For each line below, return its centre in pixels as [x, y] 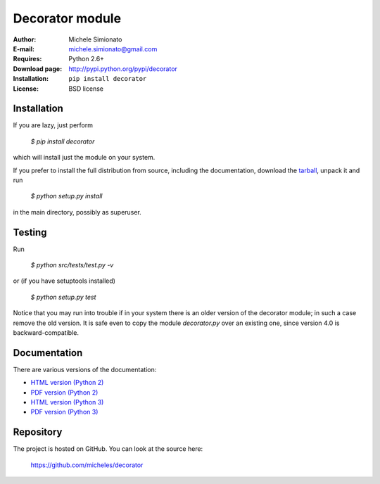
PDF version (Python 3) [64, 412]
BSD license [86, 89]
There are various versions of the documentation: [85, 369]
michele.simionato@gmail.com [113, 49]
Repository [38, 432]
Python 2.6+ [87, 59]
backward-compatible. [46, 333]
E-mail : [24, 49]
